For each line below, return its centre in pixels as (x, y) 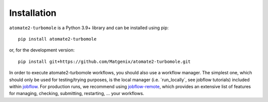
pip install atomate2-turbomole (57, 39)
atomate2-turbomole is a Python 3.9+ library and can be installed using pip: (89, 28)
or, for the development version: (42, 50)
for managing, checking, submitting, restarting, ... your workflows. (77, 94)
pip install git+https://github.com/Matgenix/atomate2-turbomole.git (104, 61)
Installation (33, 13)
